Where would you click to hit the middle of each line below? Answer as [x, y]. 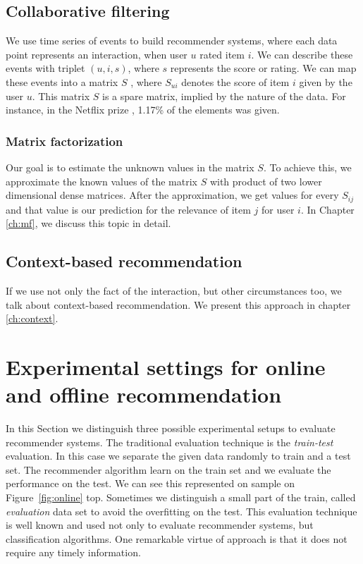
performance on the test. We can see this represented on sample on [150, 483]
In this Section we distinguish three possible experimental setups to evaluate [171, 428]
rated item [222, 54]
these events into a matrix [62, 81]
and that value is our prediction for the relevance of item [128, 209]
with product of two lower [266, 181]
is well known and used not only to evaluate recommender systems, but [160, 525]
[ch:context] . [32, 318]
